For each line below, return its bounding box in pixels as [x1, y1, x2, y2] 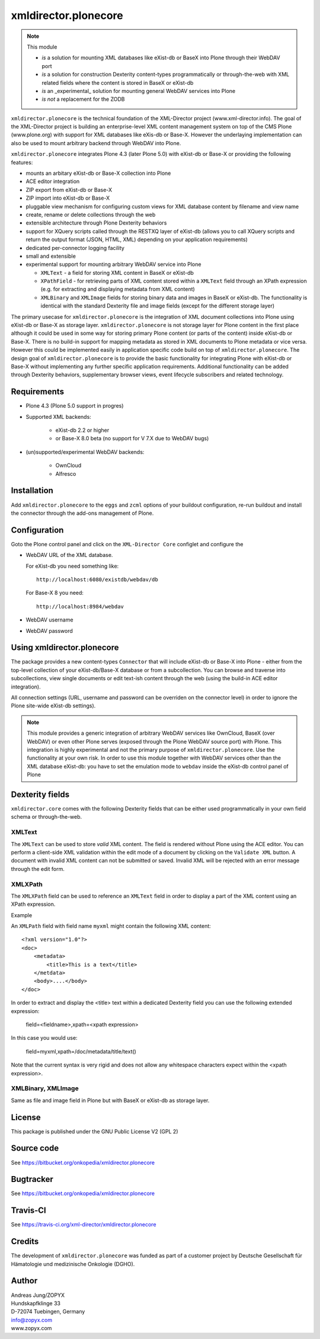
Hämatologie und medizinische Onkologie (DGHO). [11, 1260, 135, 1267]
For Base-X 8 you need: [25, 590, 84, 597]
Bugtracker [11, 1174, 53, 1184]
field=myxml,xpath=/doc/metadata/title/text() [25, 1048, 136, 1055]
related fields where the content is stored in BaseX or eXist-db [41, 79, 194, 86]
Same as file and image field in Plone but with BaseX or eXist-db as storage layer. [11, 1097, 210, 1104]
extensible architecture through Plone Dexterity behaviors [25, 219, 167, 226]
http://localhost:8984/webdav [36, 603, 124, 610]
